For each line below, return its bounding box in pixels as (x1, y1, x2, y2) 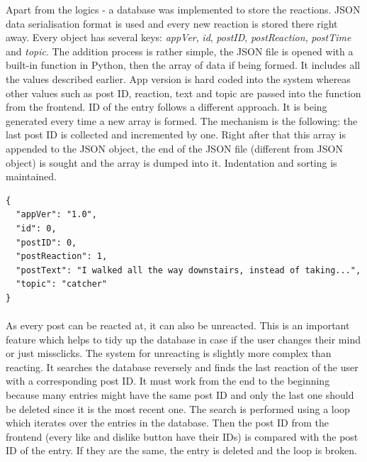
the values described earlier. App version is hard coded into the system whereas (6, 71, 351, 86)
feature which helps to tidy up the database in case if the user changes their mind (6, 331, 361, 346)
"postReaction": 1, (16, 251, 108, 262)
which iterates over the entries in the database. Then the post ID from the (6, 415, 329, 430)
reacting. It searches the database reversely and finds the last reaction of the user (6, 359, 358, 374)
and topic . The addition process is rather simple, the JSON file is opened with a (6, 43, 354, 58)
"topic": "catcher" (16, 279, 108, 290)
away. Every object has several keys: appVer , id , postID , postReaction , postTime (6, 30, 351, 45)
